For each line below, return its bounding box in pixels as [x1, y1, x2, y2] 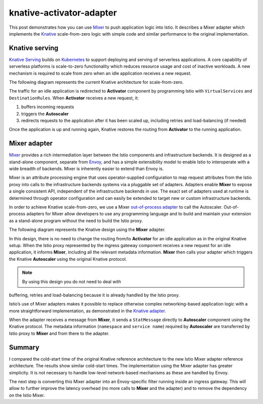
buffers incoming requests [21, 104, 74, 110]
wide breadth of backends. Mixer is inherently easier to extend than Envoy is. [9, 166, 164, 172]
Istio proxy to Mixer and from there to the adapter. [9, 330, 110, 336]
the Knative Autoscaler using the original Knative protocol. [9, 256, 127, 262]
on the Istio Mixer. [9, 392, 45, 398]
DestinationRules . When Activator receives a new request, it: [9, 95, 139, 101]
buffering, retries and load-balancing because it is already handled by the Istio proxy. [9, 292, 180, 298]
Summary [9, 343, 39, 351]
